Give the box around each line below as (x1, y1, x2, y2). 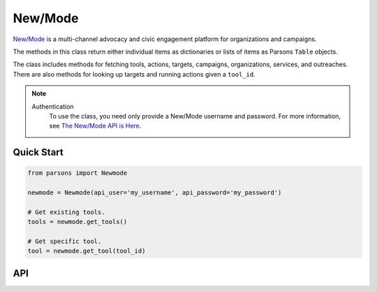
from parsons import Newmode (27, 169, 128, 177)
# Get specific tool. (27, 238, 102, 245)
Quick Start (13, 146, 64, 158)
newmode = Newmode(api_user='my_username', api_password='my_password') (27, 189, 282, 197)
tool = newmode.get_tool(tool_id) (27, 247, 146, 255)
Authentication (31, 102, 74, 111)
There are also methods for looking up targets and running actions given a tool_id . (13, 70, 256, 78)
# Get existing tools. (27, 208, 105, 216)
